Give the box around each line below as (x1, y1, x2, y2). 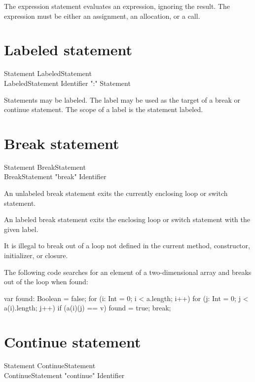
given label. (4, 224, 38, 234)
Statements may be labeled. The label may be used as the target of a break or (4, 94, 241, 105)
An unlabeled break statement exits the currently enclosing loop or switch (4, 188, 228, 198)
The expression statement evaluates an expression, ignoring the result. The (4, 1, 230, 11)
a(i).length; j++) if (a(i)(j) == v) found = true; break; (4, 303, 171, 313)
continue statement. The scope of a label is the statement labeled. (4, 104, 203, 115)
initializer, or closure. (4, 250, 68, 260)
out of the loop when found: (4, 276, 88, 287)
